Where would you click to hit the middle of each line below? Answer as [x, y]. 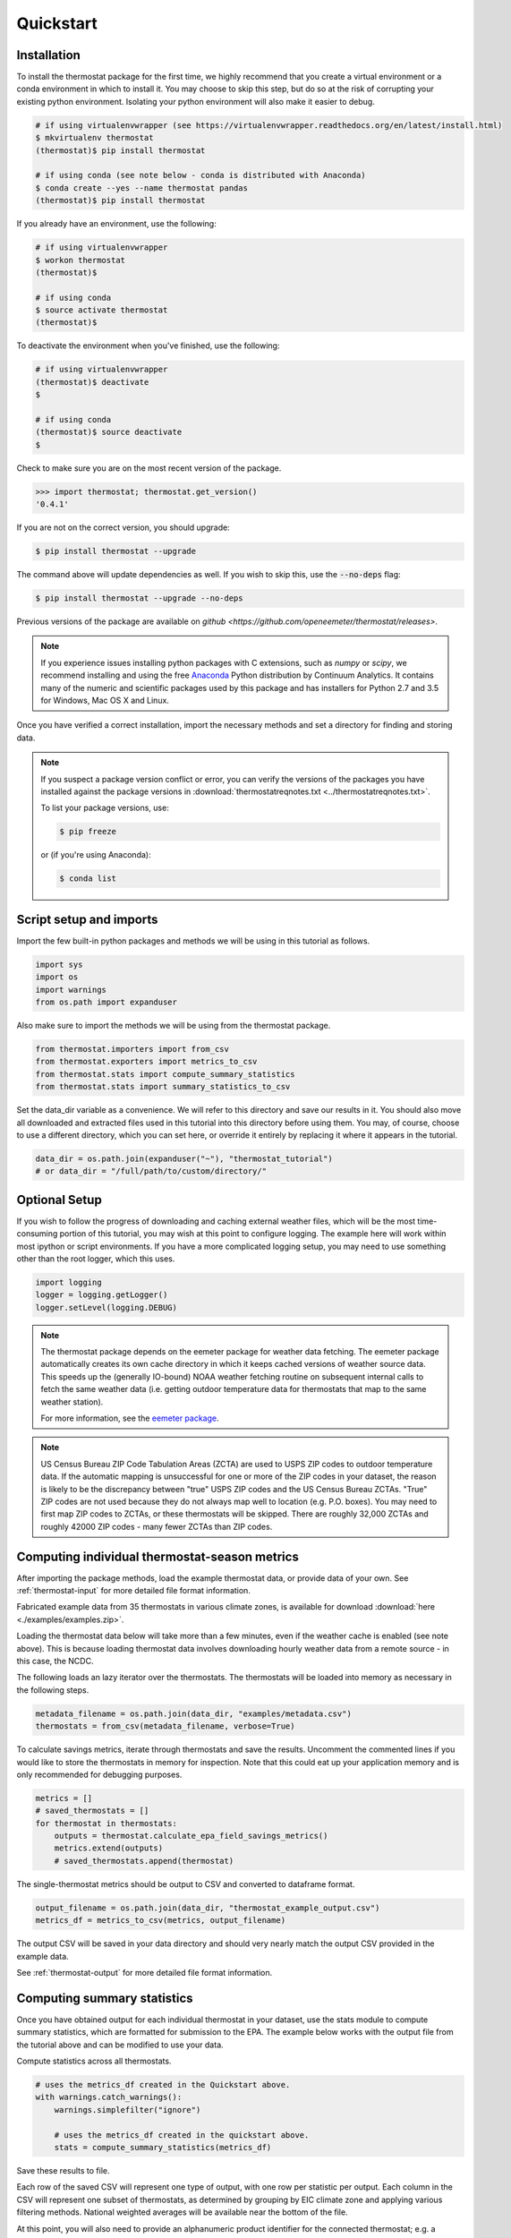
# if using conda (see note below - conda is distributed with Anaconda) [200, 175]
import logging [68, 1282]
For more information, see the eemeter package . [130, 1418]
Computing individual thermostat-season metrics [158, 1556]
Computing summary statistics [105, 1998]
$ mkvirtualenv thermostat [94, 138]
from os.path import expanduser [106, 1002]
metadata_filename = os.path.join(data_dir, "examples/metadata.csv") [194, 1713]
